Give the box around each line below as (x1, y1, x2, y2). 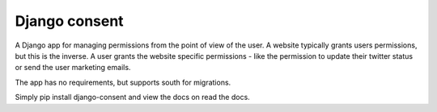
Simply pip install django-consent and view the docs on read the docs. (15, 93, 250, 102)
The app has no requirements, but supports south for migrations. (15, 77, 231, 87)
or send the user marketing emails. (15, 63, 131, 73)
